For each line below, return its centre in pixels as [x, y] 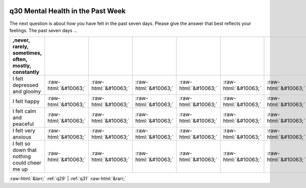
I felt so [21, 144]
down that [24, 150]
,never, [21, 40]
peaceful [23, 124]
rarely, [21, 47]
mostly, [22, 66]
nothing [22, 156]
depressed [25, 85]
